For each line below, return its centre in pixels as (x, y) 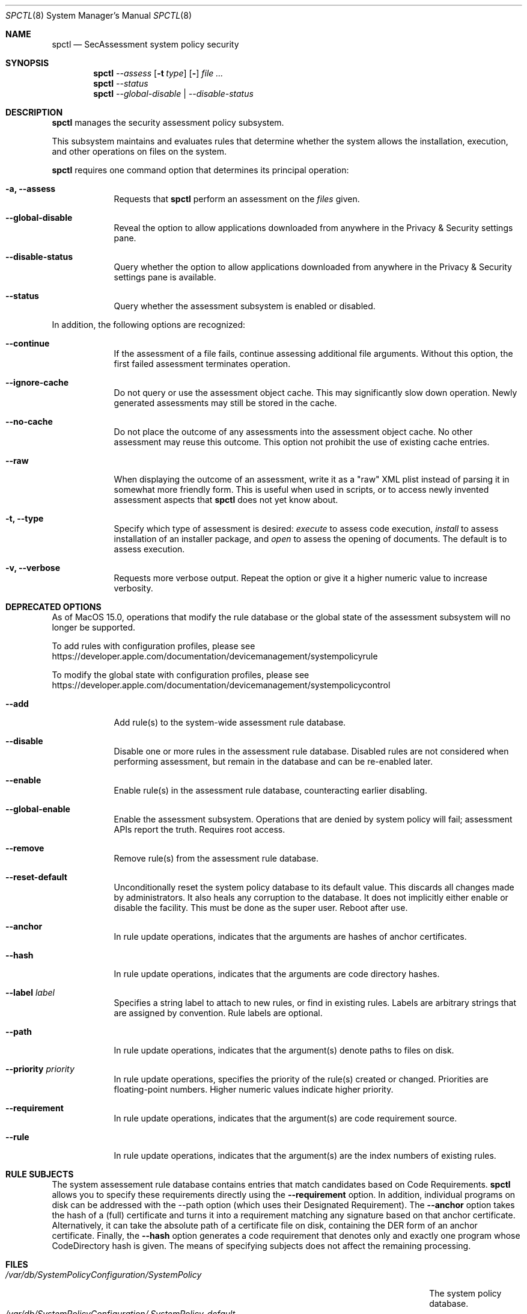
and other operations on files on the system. (139, 151)
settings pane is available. (165, 277)
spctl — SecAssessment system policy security (145, 44)
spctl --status (121, 83)
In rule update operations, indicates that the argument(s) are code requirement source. (285, 1118)
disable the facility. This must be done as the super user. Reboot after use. (261, 908)
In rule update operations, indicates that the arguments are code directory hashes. (277, 974)
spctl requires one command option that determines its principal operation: (200, 170)
